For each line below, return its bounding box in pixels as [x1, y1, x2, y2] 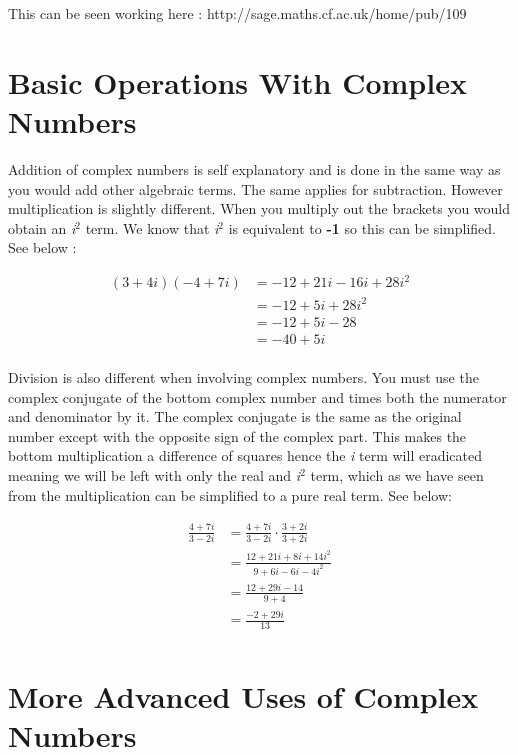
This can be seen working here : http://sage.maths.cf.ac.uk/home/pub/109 [8, 3, 467, 23]
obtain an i [8, 217, 76, 238]
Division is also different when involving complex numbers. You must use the [8, 367, 479, 388]
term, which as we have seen [310, 465, 484, 485]
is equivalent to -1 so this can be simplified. [228, 217, 496, 238]
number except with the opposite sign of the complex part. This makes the [8, 425, 467, 446]
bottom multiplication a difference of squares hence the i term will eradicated [8, 445, 482, 466]
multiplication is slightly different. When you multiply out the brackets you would [8, 198, 511, 219]
